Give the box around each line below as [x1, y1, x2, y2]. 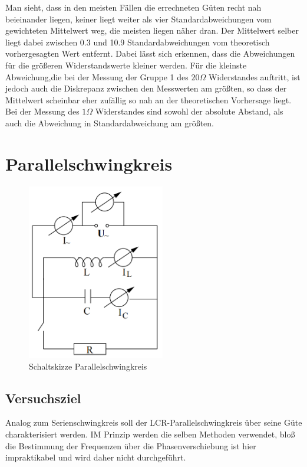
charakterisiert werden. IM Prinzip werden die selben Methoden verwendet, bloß [5, 427, 295, 440]
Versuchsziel [5, 388, 81, 407]
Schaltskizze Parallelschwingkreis [29, 360, 147, 372]
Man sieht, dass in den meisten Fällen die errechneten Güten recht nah [5, 1, 262, 13]
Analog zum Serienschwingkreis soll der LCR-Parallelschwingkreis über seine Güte [5, 416, 302, 429]
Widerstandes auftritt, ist [208, 70, 301, 83]
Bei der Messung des [5, 105, 80, 117]
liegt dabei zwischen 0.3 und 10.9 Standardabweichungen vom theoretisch [5, 35, 270, 48]
